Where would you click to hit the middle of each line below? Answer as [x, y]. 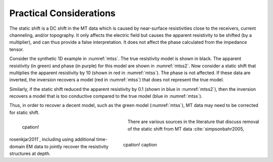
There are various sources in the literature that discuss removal [193, 122]
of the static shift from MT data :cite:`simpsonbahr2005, [186, 129]
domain [17, 146]
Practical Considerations [62, 13]
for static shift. [25, 112]
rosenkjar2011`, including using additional [52, 139]
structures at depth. [30, 153]
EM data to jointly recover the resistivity [67, 146]
